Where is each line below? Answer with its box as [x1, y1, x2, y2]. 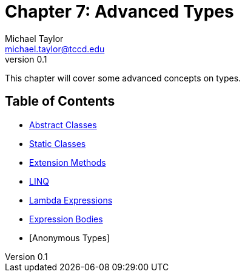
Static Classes [29, 138, 86, 149]
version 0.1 [5, 53, 47, 64]
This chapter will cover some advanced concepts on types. [5, 72, 241, 83]
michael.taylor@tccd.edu [5, 43, 105, 54]
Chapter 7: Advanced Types [5, 1, 234, 22]
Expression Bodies [29, 213, 103, 224]
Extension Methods [29, 157, 106, 168]
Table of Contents [5, 94, 115, 109]
